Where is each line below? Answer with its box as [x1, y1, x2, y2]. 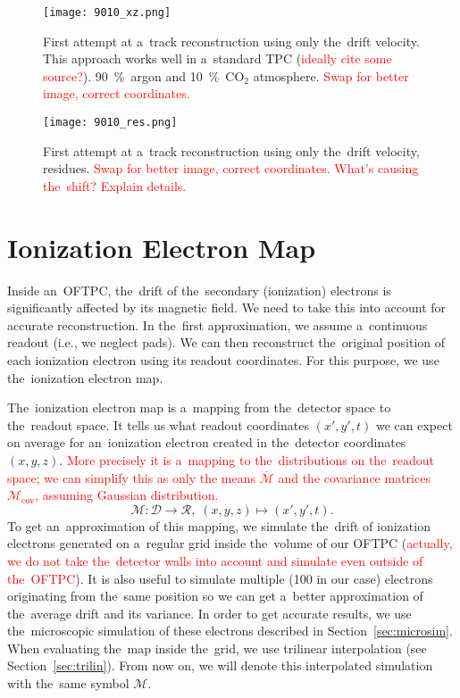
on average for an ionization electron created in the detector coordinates [7, 433, 406, 452]
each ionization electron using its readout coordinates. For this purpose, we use [7, 350, 439, 369]
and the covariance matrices [278, 468, 431, 486]
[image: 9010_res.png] [43, 116, 178, 129]
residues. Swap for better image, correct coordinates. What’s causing [43, 159, 419, 178]
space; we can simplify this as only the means [7, 468, 256, 486]
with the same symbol [7, 674, 130, 693]
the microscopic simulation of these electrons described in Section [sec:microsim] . [7, 621, 453, 640]
